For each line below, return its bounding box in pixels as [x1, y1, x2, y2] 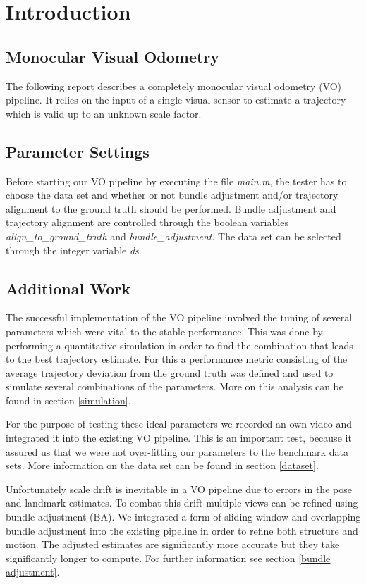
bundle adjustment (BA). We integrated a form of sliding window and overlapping [6, 509, 361, 524]
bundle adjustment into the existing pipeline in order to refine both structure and [6, 523, 358, 538]
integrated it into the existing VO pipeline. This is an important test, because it [6, 430, 352, 445]
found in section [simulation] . [6, 392, 131, 407]
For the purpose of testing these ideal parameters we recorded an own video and [6, 416, 353, 431]
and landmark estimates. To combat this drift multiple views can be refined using [6, 495, 358, 510]
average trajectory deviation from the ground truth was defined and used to [6, 365, 334, 380]
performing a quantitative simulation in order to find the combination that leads [6, 337, 353, 352]
